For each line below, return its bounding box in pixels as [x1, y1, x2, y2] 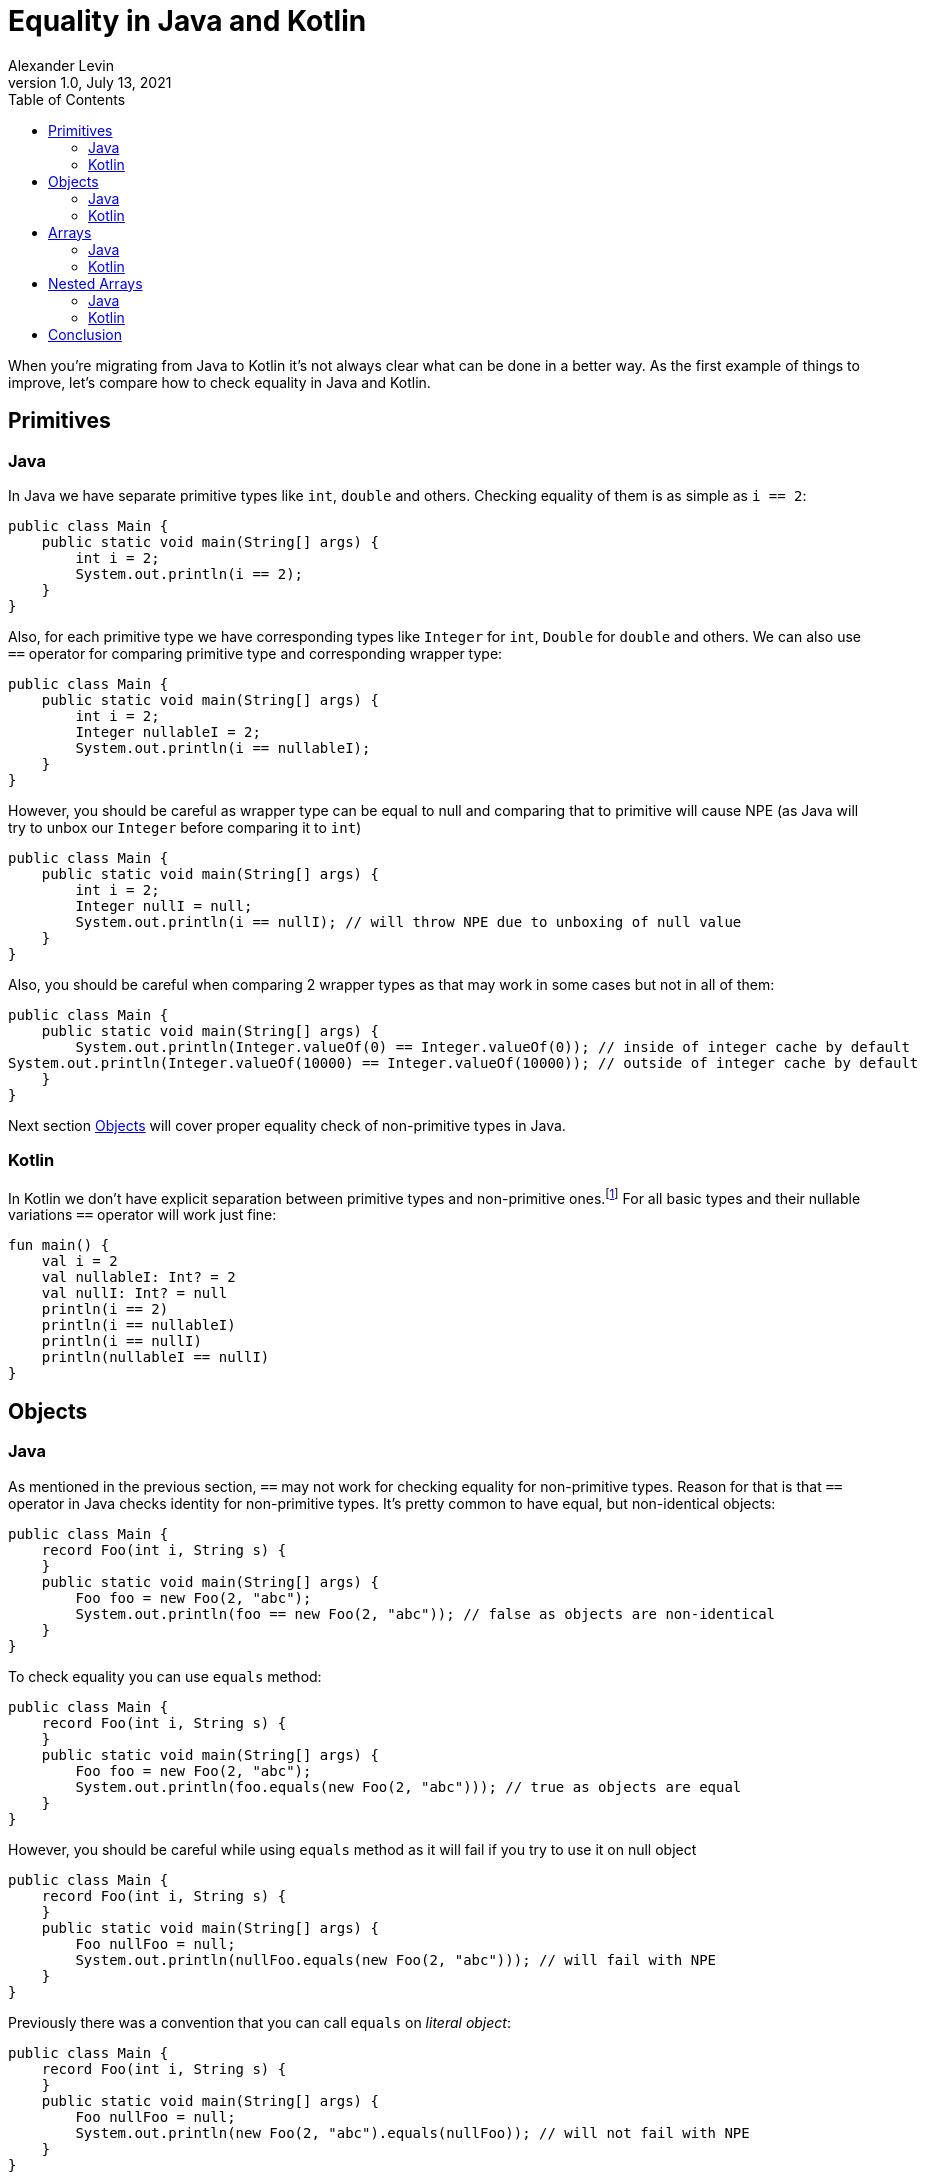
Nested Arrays [48, 274, 143, 292]
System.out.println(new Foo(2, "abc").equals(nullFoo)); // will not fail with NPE [75, 2124, 750, 2141]
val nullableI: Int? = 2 [41, 1269, 236, 1286]
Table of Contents [8, 90, 126, 108]
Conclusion [48, 325, 123, 343]
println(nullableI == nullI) [41, 1349, 270, 1366]
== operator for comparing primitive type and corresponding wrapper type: [8, 644, 503, 662]
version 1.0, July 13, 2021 [8, 73, 172, 91]
